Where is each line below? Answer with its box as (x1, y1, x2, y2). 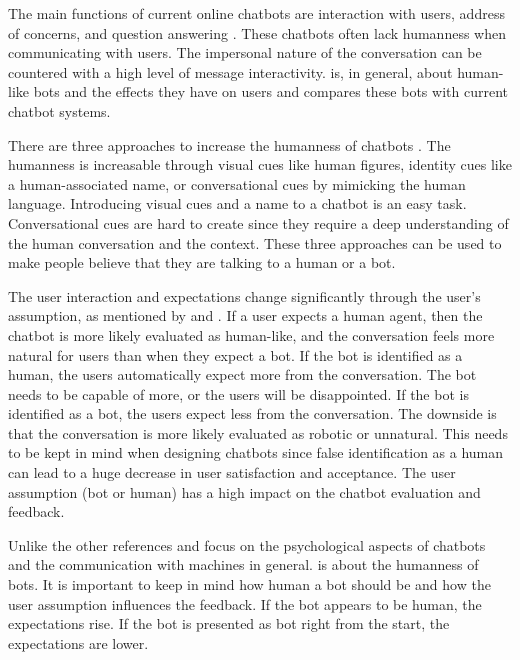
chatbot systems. (8, 100, 111, 121)
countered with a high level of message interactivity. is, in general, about (8, 61, 453, 82)
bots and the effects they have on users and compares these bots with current (33, 81, 508, 102)
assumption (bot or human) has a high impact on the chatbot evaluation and (8, 481, 481, 502)
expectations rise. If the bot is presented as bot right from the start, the (8, 613, 450, 634)
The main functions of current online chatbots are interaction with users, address (8, 3, 505, 23)
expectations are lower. (8, 632, 149, 653)
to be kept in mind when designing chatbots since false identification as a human (8, 442, 504, 463)
